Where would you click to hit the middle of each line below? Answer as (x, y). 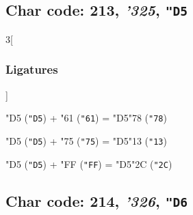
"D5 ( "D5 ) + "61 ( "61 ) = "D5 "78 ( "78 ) (86, 118)
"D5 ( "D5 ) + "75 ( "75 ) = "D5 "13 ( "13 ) (86, 140)
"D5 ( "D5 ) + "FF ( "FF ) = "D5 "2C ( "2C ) (89, 163)
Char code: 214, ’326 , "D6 (96, 200)
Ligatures (32, 69)
